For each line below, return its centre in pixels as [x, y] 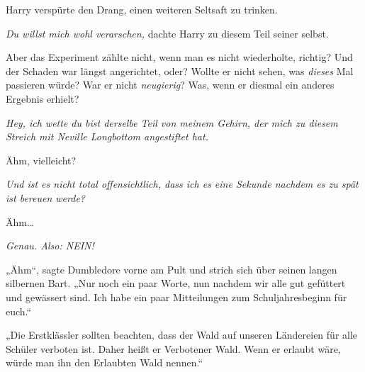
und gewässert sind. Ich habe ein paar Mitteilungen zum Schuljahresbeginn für [176, 297]
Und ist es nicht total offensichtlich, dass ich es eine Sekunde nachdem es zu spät [182, 184]
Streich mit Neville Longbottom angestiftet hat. [107, 136]
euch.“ [19, 311]
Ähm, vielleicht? [41, 160]
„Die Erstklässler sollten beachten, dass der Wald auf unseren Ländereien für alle [182, 335]
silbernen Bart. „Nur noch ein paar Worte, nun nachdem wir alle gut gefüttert [176, 283]
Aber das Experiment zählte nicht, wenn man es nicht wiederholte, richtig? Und [179, 57]
